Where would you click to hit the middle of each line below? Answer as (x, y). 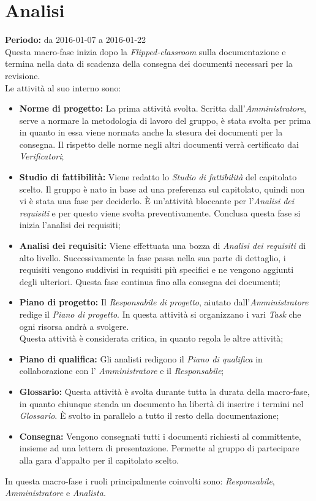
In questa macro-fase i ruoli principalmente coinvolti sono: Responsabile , (140, 480)
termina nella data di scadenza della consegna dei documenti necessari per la (149, 63)
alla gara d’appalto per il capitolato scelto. (99, 460)
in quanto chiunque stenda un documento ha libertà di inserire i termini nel (161, 403)
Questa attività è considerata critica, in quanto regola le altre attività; (151, 338)
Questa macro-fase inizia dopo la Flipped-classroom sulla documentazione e (145, 51)
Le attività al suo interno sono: (63, 87)
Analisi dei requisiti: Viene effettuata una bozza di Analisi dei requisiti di (163, 246)
